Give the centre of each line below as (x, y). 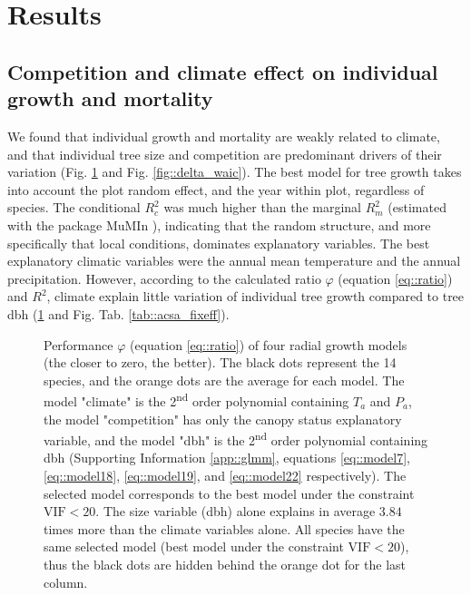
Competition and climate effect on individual (223, 71)
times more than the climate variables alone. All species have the (224, 528)
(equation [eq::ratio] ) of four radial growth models (268, 344)
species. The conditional (74, 207)
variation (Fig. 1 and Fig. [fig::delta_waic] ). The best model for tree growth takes (235, 172)
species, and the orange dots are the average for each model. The (224, 380)
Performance (78, 344)
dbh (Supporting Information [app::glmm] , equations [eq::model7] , (227, 458)
